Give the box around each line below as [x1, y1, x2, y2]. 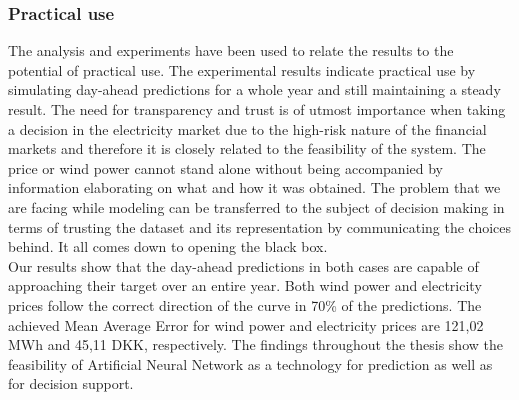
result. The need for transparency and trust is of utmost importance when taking [8, 99, 506, 119]
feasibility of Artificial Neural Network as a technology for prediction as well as [8, 353, 493, 374]
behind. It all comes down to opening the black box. [8, 236, 328, 257]
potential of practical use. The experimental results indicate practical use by [8, 59, 476, 80]
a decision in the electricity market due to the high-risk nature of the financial [8, 118, 487, 139]
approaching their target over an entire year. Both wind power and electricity [8, 275, 482, 296]
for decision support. [8, 373, 134, 394]
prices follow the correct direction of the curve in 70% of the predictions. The [8, 294, 482, 315]
